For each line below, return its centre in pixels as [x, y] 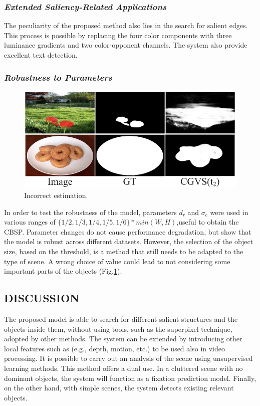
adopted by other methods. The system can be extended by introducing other [123, 339]
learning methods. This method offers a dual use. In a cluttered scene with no [123, 368]
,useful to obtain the [208, 222]
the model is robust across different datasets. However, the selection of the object [129, 241]
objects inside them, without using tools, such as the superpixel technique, [118, 329]
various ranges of [30, 222]
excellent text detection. [41, 55]
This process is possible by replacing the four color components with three [118, 35]
